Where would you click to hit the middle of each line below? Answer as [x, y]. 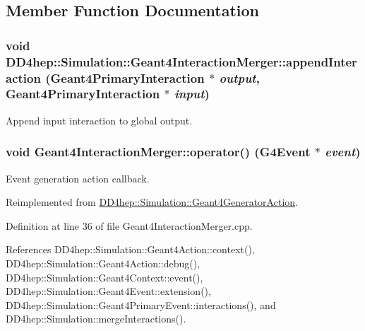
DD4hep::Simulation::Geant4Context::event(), [104, 277]
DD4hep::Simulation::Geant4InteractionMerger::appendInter [181, 61]
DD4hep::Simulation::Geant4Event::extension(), [108, 291]
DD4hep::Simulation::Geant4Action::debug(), [103, 263]
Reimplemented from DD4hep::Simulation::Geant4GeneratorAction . [152, 202]
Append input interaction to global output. [99, 120]
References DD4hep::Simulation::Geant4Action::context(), [130, 249]
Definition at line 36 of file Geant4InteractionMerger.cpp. [129, 225]
